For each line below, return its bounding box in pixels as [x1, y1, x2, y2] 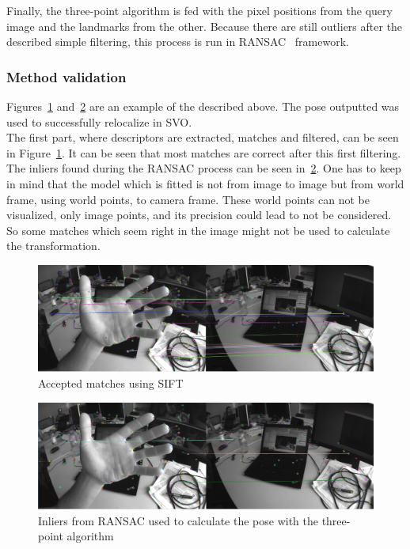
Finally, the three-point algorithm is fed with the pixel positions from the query [6, 2, 393, 18]
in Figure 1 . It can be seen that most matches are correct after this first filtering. [6, 144, 401, 161]
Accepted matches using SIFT [38, 374, 184, 391]
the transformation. [6, 237, 101, 254]
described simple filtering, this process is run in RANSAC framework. [6, 33, 349, 50]
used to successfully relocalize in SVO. [6, 113, 192, 130]
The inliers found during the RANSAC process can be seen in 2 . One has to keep [6, 160, 401, 176]
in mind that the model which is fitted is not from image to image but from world [6, 175, 404, 191]
